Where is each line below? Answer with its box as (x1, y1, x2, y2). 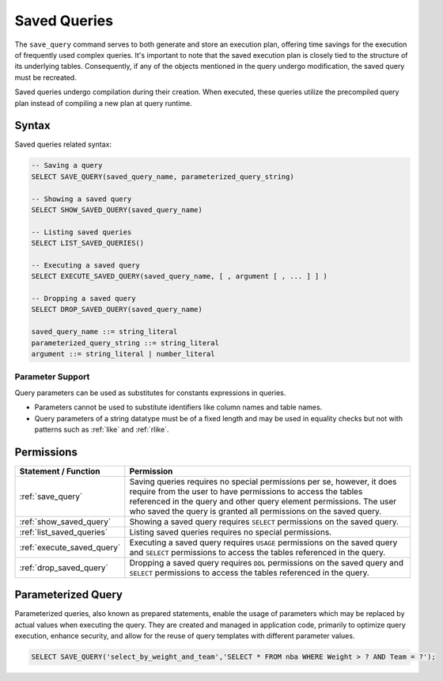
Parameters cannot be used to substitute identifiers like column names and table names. (34, 402, 323, 412)
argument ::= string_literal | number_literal (31, 349, 215, 359)
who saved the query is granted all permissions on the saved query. (129, 505, 382, 516)
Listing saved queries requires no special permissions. (129, 527, 332, 538)
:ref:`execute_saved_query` (19, 542, 121, 553)
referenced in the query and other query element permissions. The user (129, 496, 397, 507)
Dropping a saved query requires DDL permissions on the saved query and (129, 557, 403, 568)
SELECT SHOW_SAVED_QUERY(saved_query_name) (31, 205, 203, 214)
